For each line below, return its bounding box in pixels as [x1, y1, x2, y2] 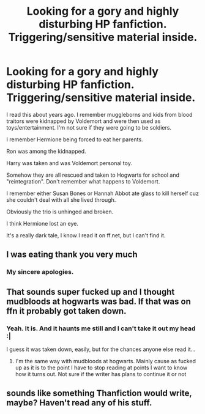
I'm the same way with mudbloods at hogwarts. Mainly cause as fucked [15, 357, 196, 364]
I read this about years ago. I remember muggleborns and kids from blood [6, 111, 193, 118]
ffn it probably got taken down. [6, 306, 127, 316]
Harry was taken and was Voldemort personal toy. [6, 159, 133, 166]
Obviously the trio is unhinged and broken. [6, 208, 114, 215]
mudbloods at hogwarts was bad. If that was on [6, 296, 191, 306]
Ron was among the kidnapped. [6, 147, 87, 155]
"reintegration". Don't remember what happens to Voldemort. [6, 177, 160, 185]
